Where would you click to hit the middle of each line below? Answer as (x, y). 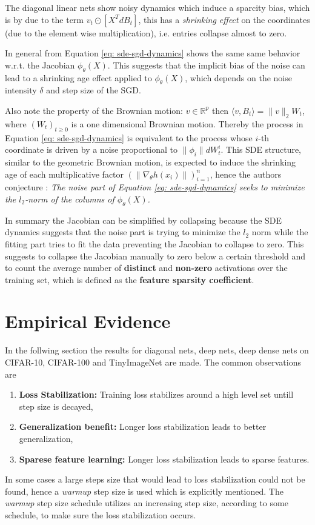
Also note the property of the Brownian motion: (94, 110)
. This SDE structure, (261, 149)
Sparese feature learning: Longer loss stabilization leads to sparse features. (164, 459)
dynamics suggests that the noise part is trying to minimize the (123, 232)
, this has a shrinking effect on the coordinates (224, 19)
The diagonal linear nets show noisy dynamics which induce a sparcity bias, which (157, 7)
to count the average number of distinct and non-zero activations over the (146, 268)
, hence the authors (246, 174)
